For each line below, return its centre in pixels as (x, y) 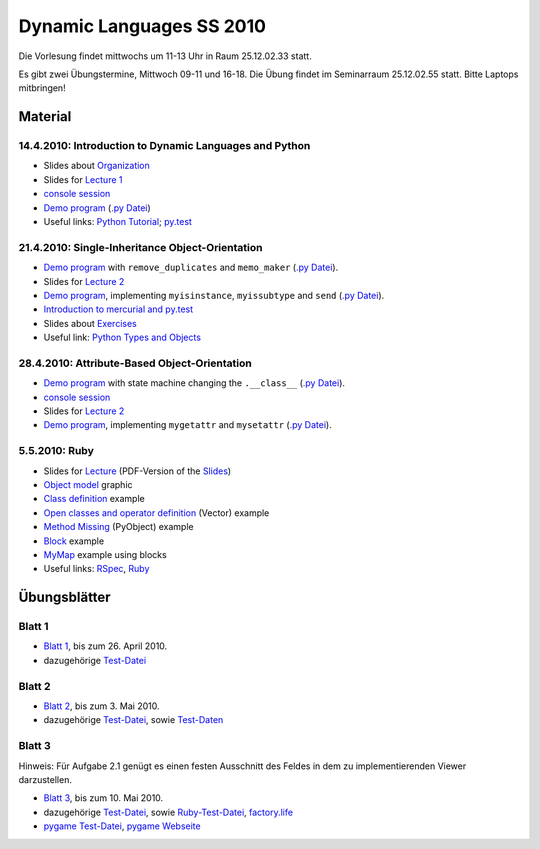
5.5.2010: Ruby (56, 451)
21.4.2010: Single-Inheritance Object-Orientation (140, 247)
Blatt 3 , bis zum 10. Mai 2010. (103, 798)
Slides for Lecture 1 (83, 179)
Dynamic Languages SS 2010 (142, 26)
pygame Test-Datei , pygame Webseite (122, 826)
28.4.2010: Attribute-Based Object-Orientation (135, 363)
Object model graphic (88, 484)
